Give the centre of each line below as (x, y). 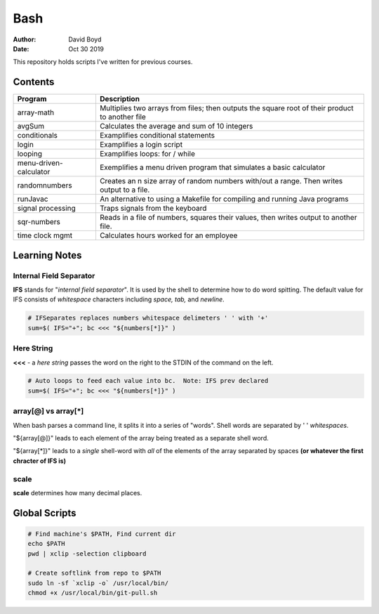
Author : (25, 39)
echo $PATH (46, 544)
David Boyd (85, 39)
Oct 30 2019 (86, 48)
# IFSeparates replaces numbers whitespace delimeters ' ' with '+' (148, 318)
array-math (36, 112)
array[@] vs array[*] (48, 411)
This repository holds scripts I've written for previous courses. (103, 62)
